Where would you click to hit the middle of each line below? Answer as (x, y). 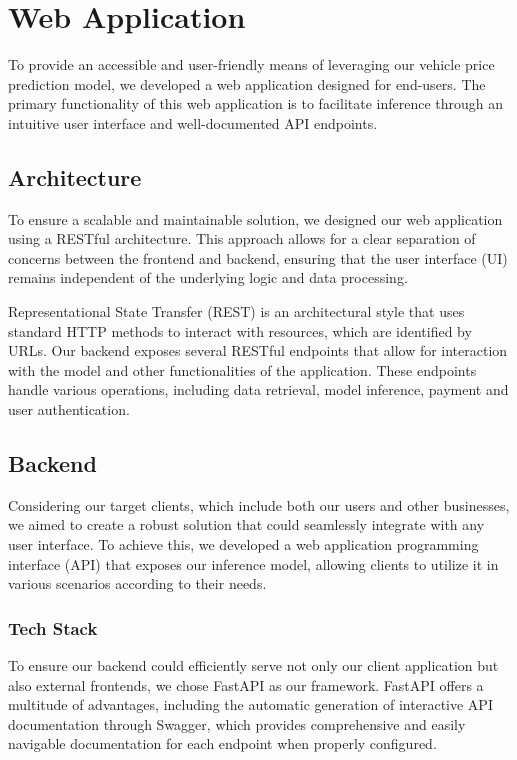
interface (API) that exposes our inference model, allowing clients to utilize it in (253, 563)
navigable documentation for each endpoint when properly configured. (222, 743)
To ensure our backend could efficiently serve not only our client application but (253, 665)
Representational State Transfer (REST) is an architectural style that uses (236, 311)
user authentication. (69, 409)
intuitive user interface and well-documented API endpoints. (193, 122)
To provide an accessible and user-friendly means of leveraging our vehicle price (251, 64)
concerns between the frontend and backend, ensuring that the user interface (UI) (258, 257)
